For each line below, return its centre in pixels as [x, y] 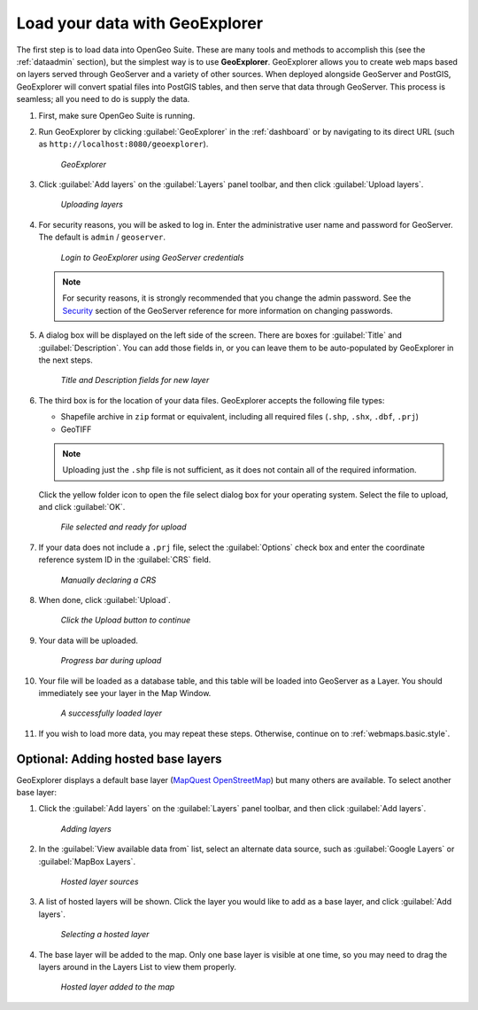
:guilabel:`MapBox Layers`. [87, 861]
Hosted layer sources [100, 881]
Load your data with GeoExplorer [140, 23]
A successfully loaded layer [112, 713]
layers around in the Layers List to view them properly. [137, 967]
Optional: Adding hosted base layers [119, 759]
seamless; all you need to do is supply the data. [103, 99]
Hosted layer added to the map [118, 987]
